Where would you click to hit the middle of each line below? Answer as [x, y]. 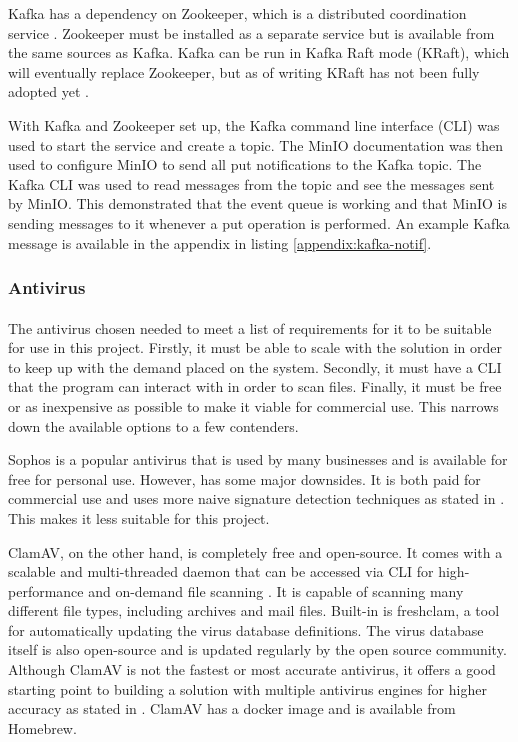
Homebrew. [42, 727]
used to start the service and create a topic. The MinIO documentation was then [256, 144]
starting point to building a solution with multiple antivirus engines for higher [247, 688]
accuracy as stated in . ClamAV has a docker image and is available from [232, 708]
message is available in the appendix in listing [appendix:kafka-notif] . [220, 242]
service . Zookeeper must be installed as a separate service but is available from [251, 32]
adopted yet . [48, 91]
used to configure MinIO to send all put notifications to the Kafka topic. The [245, 164]
